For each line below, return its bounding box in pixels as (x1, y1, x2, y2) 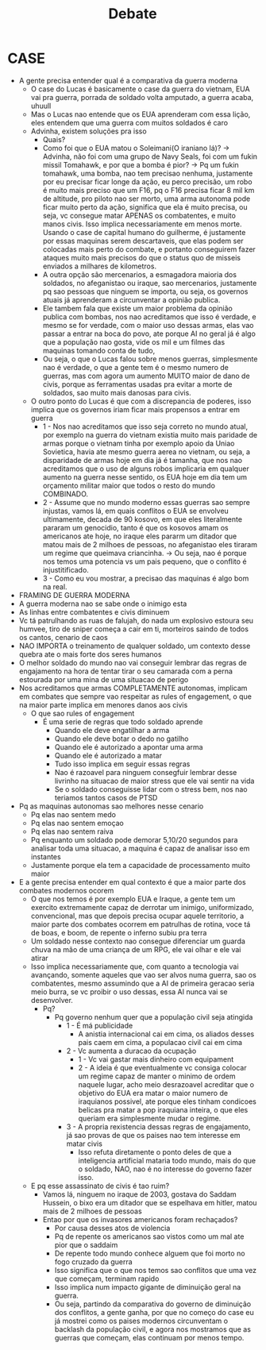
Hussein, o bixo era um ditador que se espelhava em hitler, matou (42, 1198, 257, 1207)
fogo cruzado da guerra (54, 1256, 133, 1267)
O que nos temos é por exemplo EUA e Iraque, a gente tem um (30, 894, 236, 904)
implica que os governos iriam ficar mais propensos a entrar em (30, 404, 240, 414)
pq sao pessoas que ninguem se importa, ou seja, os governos (42, 287, 249, 296)
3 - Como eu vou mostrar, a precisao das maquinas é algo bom (42, 573, 249, 583)
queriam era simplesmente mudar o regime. (78, 1113, 222, 1123)
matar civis (66, 1139, 102, 1148)
